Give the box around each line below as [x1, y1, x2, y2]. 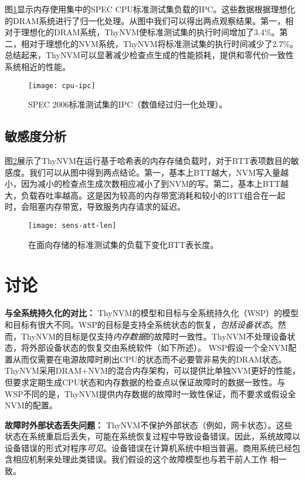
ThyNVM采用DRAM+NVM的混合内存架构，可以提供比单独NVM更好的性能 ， [5, 364, 300, 377]
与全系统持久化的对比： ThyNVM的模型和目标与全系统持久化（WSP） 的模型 [5, 307, 299, 319]
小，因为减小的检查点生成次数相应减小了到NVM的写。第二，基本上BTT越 [5, 177, 289, 190]
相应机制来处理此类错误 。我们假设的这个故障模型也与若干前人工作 [12, 453, 267, 465]
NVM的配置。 [5, 399, 57, 411]
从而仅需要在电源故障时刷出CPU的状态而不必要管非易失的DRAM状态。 [12, 353, 287, 365]
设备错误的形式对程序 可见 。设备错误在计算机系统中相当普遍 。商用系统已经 [5, 441, 292, 454]
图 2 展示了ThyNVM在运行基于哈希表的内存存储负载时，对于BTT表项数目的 [5, 155, 291, 167]
